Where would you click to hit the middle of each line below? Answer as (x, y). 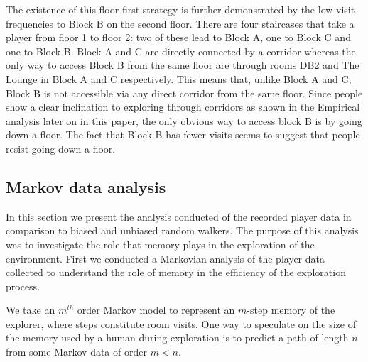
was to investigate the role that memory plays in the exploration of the (160, 244)
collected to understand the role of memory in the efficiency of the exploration (176, 272)
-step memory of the (291, 310)
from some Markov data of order (76, 352)
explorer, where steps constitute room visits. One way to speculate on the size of (181, 323)
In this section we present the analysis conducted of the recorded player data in (179, 216)
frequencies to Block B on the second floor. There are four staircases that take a (180, 23)
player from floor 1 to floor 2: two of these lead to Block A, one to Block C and (178, 37)
